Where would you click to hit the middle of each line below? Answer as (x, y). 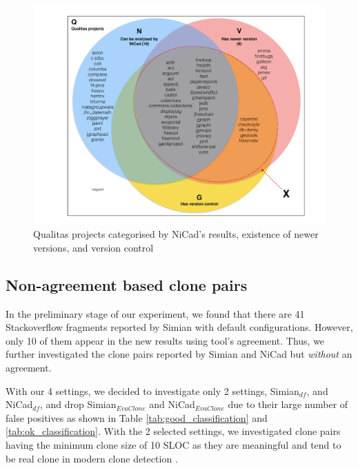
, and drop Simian (78, 404)
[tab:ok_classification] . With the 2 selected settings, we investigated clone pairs (173, 431)
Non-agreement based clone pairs (127, 284)
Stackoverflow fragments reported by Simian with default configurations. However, (179, 327)
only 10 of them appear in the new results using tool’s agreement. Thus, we (165, 340)
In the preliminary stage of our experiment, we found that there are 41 (155, 313)
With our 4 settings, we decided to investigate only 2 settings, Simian (152, 390)
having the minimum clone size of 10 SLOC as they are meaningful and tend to (173, 444)
